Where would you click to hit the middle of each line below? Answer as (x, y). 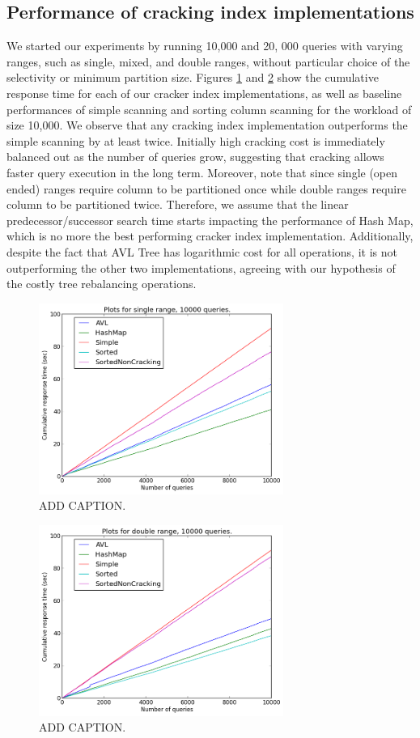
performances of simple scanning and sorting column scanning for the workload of (209, 109)
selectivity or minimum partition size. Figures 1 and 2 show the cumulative (193, 77)
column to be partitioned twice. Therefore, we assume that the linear (178, 204)
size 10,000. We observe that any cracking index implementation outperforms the (207, 125)
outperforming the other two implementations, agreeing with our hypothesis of (201, 267)
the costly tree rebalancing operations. (102, 284)
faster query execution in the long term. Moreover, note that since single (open (202, 172)
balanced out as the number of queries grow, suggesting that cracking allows (195, 157)
